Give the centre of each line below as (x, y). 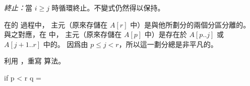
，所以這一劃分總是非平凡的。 (168, 44)
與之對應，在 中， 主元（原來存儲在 (63, 34)
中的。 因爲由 (66, 44)
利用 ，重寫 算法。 (35, 61)
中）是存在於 (166, 34)
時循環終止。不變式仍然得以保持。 (108, 7)
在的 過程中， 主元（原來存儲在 (56, 24)
